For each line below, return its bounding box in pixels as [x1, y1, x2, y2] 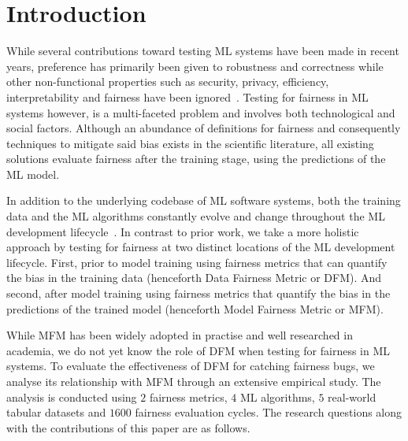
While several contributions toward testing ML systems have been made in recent [6, 43, 399, 59]
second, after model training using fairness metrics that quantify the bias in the [6, 285, 391, 302]
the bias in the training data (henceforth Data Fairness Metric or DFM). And [6, 269, 382, 286]
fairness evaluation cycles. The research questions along [135, 404, 402, 421]
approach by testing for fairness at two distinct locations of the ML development [6, 239, 395, 255]
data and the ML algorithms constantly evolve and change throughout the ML [6, 208, 385, 224]
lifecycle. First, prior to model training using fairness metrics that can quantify [6, 254, 388, 270]
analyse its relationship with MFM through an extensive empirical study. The [6, 373, 381, 389]
